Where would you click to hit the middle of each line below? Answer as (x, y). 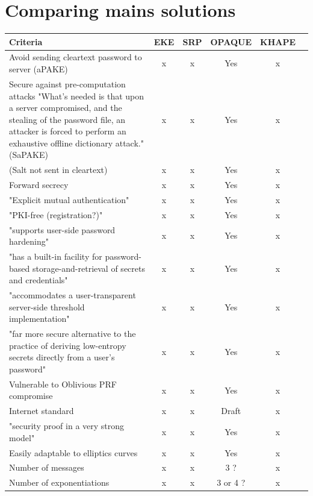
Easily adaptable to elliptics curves (73, 452)
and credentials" (39, 280)
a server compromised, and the (66, 108)
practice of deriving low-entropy (68, 345)
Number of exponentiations (59, 482)
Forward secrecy (39, 185)
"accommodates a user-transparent (73, 295)
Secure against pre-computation (67, 83)
